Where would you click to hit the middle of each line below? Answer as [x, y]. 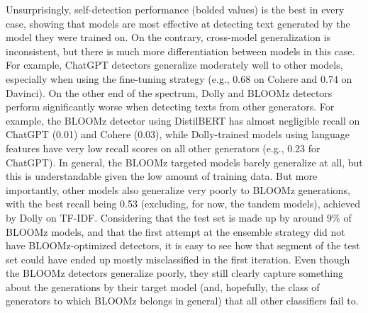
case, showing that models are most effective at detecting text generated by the [178, 23]
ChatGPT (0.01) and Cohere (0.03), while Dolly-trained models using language [178, 134]
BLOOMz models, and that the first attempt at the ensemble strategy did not [175, 231]
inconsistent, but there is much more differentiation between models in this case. [180, 51]
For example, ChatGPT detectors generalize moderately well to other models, [174, 65]
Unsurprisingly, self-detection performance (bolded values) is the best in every [175, 9]
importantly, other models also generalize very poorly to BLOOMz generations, [178, 189]
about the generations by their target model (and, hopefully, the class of [163, 286]
